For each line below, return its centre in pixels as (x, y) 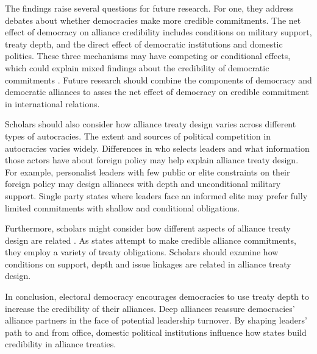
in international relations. (52, 103)
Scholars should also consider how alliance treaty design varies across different (151, 124)
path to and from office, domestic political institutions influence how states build (156, 332)
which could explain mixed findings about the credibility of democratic (137, 67)
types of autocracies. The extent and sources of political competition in (138, 136)
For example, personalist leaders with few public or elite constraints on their (148, 172)
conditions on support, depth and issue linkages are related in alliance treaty (148, 264)
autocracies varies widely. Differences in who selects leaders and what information (157, 148)
